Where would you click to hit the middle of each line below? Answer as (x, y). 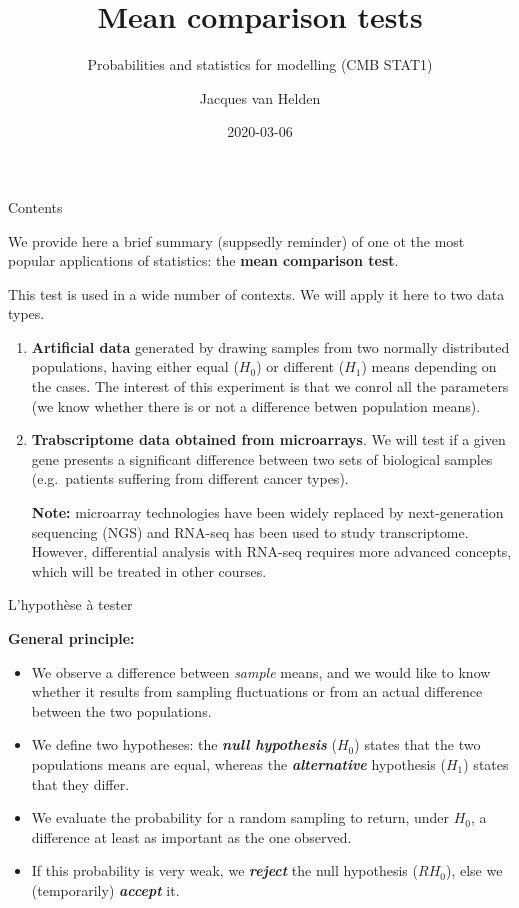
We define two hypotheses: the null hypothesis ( (184, 744)
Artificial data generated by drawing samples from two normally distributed (270, 346)
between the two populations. (121, 710)
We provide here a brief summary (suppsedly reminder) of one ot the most (236, 240)
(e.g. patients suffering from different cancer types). (190, 478)
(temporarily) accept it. (105, 889)
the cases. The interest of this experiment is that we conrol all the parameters (270, 386)
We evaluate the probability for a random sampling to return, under (240, 817)
